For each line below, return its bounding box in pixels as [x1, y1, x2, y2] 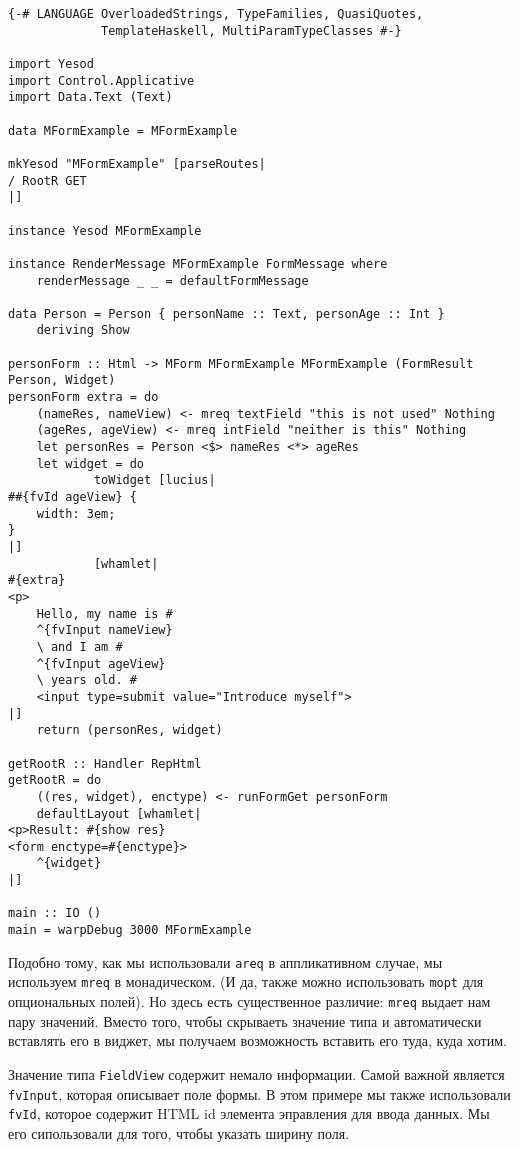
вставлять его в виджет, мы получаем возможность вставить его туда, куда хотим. [8, 1030, 507, 1051]
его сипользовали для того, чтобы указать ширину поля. [8, 1122, 350, 1143]
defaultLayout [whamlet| [36, 806, 202, 821]
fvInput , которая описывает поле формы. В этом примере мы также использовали [8, 1083, 511, 1104]
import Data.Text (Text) [8, 90, 173, 105]
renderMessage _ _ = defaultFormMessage [36, 273, 309, 288]
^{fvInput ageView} [36, 656, 166, 671]
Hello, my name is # [36, 606, 173, 621]
